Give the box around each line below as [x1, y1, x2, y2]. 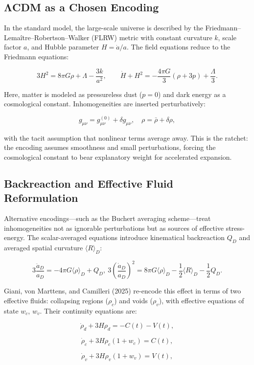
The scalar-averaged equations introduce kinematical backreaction [27, 232, 225, 243]
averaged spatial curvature [4, 243, 83, 252]
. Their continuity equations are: [40, 305, 137, 316]
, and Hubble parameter [27, 42, 99, 52]
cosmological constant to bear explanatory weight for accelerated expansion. [4, 151, 232, 162]
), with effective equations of [159, 295, 244, 305]
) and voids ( [114, 295, 153, 305]
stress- [226, 222, 245, 233]
